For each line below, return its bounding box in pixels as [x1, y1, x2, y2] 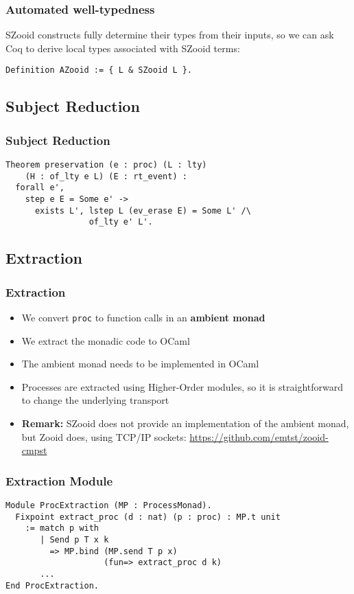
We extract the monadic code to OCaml [21, 333, 190, 347]
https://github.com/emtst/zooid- [189, 429, 329, 444]
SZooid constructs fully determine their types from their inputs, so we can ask [5, 27, 334, 42]
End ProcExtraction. [5, 580, 99, 591]
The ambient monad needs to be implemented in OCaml [21, 356, 259, 371]
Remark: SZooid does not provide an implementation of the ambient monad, [21, 416, 349, 431]
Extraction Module [5, 472, 113, 489]
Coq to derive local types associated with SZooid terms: [5, 41, 240, 55]
